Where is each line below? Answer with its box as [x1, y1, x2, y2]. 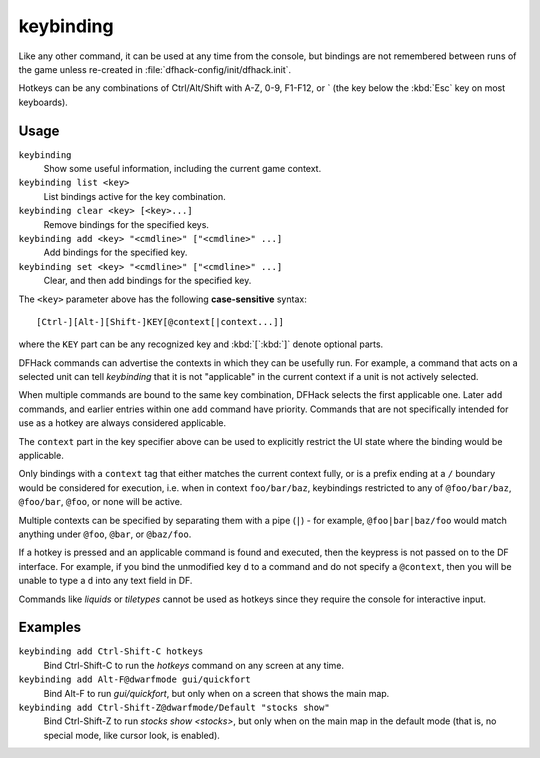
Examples [18, 619, 82, 636]
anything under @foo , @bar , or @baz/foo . [18, 528, 192, 540]
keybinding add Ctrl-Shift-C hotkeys [18, 646, 204, 657]
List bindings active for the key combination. [43, 190, 226, 202]
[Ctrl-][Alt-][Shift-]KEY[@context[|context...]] [36, 316, 285, 327]
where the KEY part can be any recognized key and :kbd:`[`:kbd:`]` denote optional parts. [18, 338, 384, 350]
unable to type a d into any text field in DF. [18, 575, 193, 587]
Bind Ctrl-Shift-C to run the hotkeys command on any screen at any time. [43, 659, 345, 671]
